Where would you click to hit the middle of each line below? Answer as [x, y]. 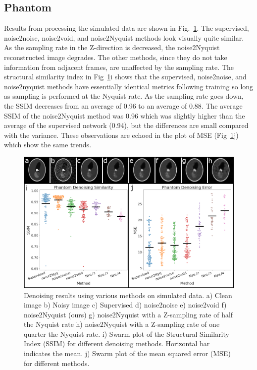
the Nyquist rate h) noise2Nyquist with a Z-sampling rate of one [122, 324]
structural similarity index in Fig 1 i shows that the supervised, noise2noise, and [125, 77]
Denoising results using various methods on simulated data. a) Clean [128, 295]
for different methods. [57, 363]
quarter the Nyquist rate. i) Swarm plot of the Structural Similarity [127, 334]
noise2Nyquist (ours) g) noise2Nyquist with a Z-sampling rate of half [128, 314]
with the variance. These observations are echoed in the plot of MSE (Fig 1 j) [121, 135]
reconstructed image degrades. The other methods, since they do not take [116, 57]
